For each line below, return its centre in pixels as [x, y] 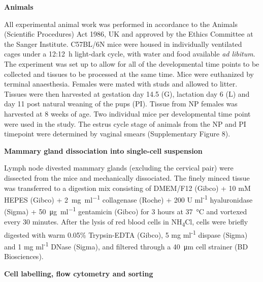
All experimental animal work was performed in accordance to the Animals [121, 24]
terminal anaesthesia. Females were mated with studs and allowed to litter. [121, 84]
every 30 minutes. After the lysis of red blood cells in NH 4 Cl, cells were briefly [126, 222]
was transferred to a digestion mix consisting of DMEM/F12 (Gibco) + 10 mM [127, 188]
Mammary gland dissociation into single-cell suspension [103, 150]
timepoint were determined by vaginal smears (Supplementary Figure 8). [117, 134]
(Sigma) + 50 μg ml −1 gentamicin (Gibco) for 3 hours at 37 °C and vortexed [126, 210]
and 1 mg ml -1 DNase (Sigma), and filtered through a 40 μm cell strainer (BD [126, 245]
